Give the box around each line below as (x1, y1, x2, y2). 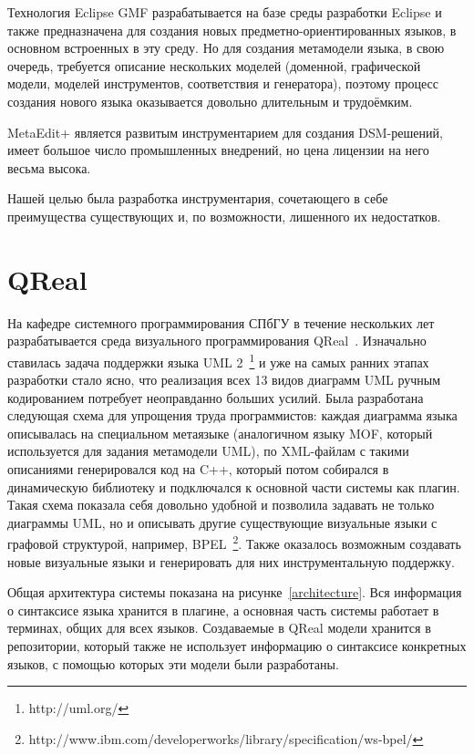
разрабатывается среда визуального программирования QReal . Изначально (7, 331, 427, 350)
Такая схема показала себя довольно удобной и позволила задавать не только (7, 495, 435, 514)
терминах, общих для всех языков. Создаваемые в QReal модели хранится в (7, 618, 431, 637)
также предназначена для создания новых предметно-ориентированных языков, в (7, 20, 457, 39)
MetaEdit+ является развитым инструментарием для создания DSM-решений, (7, 122, 443, 141)
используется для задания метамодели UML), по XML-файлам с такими (7, 441, 409, 460)
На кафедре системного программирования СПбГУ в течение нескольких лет (7, 313, 435, 332)
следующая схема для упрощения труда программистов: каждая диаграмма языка (7, 406, 458, 425)
